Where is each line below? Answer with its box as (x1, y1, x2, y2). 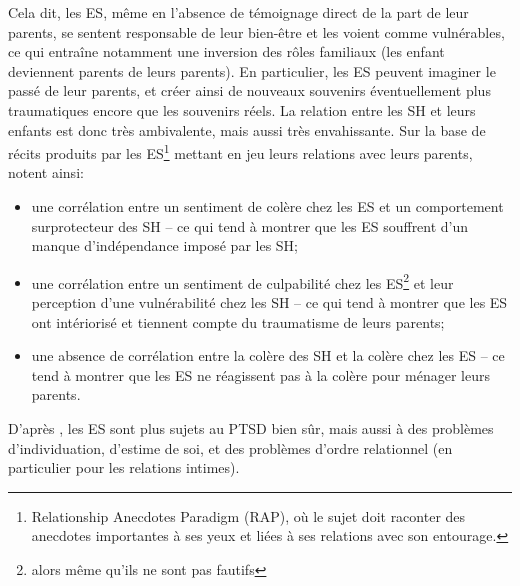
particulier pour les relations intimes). (8, 457, 240, 478)
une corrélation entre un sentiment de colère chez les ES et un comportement (31, 196, 504, 216)
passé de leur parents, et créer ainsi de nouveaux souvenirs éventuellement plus (8, 80, 491, 101)
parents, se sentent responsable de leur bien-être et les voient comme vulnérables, (8, 21, 505, 42)
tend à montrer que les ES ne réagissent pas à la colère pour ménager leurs (31, 364, 490, 385)
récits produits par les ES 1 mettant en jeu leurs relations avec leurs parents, (8, 140, 473, 163)
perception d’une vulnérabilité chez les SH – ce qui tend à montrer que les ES (31, 292, 508, 313)
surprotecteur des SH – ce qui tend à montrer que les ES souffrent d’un (31, 215, 469, 236)
